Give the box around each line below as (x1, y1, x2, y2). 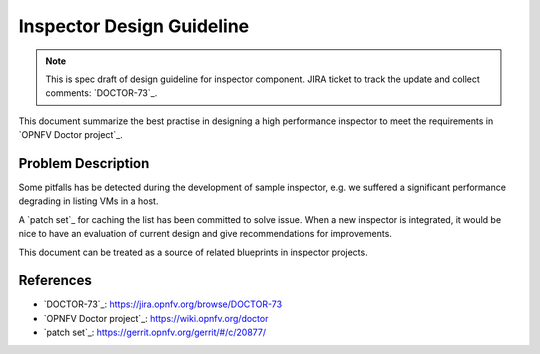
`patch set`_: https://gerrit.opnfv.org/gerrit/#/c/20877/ (43, 326, 267, 339)
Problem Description (18, 155, 150, 172)
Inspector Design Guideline (18, 15, 250, 37)
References (18, 272, 92, 289)
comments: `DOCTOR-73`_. (45, 87, 158, 99)
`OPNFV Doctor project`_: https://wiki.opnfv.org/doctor (43, 312, 269, 324)
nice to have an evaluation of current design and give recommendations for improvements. (18, 228, 392, 240)
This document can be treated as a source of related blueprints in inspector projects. (18, 246, 369, 258)
